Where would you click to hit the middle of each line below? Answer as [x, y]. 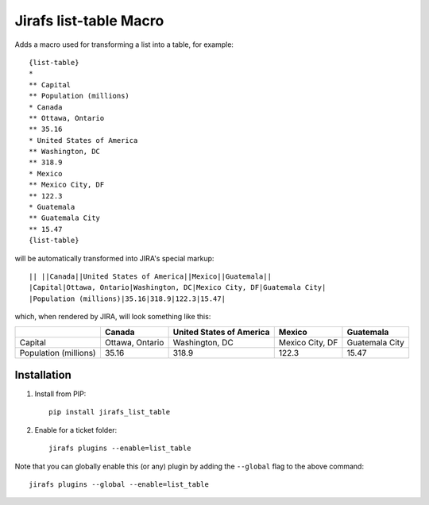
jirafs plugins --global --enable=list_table [119, 484]
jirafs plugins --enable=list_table [120, 448]
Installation [43, 374]
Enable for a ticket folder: [76, 430]
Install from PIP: [60, 394]
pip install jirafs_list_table [110, 412]
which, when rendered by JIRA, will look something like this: [113, 317]
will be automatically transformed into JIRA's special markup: [114, 258]
